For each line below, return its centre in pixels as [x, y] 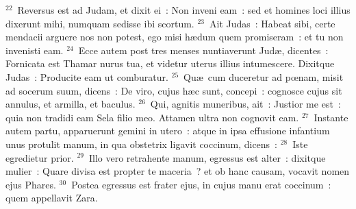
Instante [331, 117]
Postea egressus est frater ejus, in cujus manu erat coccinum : [201, 184]
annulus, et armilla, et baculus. [71, 104]
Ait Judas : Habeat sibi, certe [272, 23]
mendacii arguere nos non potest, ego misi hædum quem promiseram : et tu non [175, 37]
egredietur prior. [40, 157]
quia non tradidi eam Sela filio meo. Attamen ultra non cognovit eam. [152, 117]
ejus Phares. [31, 184]
